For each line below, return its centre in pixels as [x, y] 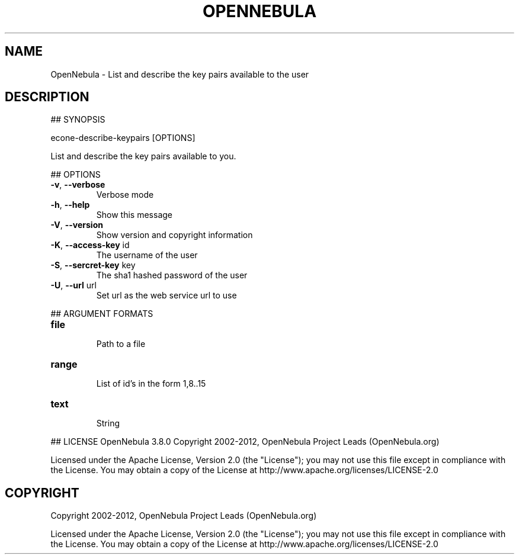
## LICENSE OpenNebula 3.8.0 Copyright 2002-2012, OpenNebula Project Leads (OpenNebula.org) [245, 442]
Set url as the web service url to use [166, 295]
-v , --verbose [78, 185]
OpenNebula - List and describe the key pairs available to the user [180, 74]
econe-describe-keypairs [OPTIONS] [123, 138]
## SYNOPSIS [78, 120]
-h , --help [70, 205]
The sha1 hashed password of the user [172, 275]
